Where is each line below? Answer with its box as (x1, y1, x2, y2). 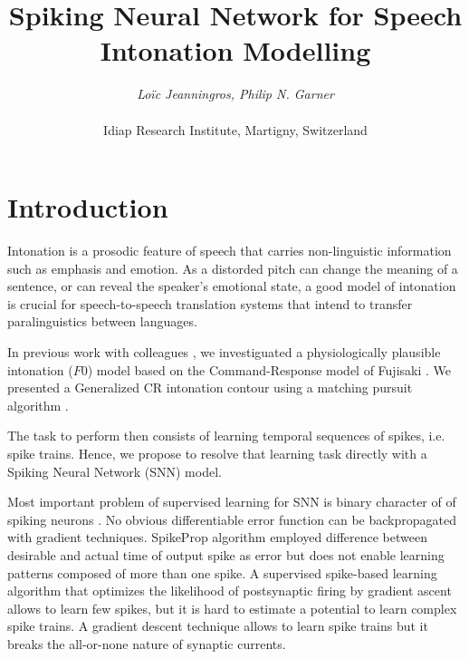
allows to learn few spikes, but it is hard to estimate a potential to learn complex (7, 598, 457, 617)
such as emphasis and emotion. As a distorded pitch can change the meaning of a (7, 258, 458, 277)
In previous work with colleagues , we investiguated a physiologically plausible (7, 343, 441, 361)
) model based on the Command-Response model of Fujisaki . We (87, 360, 452, 379)
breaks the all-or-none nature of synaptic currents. (7, 634, 286, 653)
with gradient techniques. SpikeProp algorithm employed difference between (7, 528, 427, 547)
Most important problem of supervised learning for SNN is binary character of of (7, 492, 456, 511)
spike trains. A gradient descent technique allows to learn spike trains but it (7, 616, 428, 635)
